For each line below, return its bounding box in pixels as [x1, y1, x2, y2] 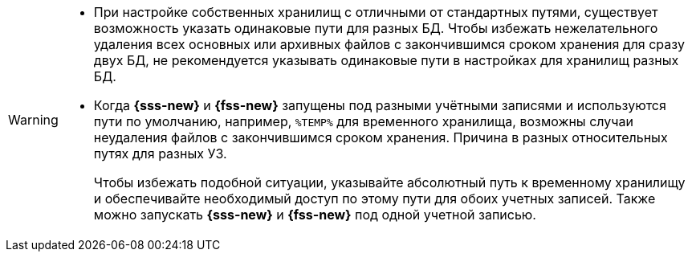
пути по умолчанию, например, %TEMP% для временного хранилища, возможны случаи [93, 113, 633, 129]
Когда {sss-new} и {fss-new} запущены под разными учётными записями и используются [93, 97, 666, 113]
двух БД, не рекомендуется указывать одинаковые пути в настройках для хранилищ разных [93, 52, 679, 68]
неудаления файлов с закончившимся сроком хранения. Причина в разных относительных [93, 129, 668, 145]
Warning [8, 112, 59, 128]
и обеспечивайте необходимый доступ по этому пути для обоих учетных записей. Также [93, 190, 656, 207]
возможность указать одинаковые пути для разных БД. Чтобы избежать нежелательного [93, 20, 658, 36]
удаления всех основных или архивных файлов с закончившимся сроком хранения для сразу [93, 36, 685, 52]
